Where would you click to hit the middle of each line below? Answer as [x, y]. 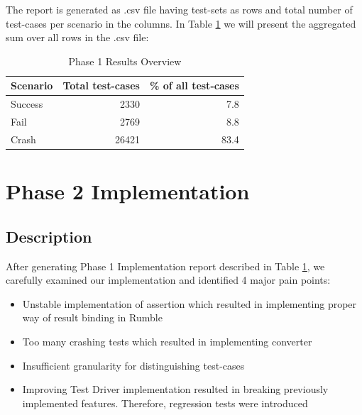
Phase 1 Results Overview [125, 61]
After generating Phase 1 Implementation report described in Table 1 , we [165, 266]
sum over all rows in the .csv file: [77, 37]
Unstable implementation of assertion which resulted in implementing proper [190, 303]
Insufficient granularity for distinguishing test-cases [133, 365]
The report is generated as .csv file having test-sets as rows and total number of [179, 9]
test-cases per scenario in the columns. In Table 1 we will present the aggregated [181, 23]
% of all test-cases [194, 85]
